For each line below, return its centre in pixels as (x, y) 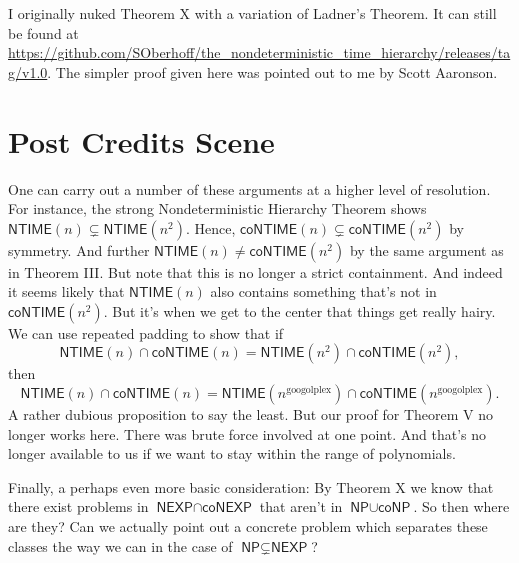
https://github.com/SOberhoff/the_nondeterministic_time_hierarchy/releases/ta (259, 52)
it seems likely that (66, 291)
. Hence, (211, 227)
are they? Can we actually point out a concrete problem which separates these (248, 526)
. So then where (461, 506)
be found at (43, 32)
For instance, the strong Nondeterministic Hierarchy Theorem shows (217, 208)
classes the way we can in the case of (120, 545)
